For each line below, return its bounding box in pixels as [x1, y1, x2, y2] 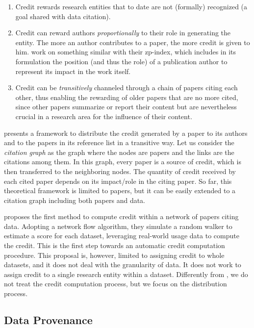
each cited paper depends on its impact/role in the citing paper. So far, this [4, 176, 232, 186]
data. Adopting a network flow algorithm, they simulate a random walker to [4, 221, 232, 231]
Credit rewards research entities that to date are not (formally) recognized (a [15, 1, 248, 11]
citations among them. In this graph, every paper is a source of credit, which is [4, 156, 241, 167]
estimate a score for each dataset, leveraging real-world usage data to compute [4, 230, 239, 241]
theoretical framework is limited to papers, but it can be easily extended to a [4, 185, 236, 196]
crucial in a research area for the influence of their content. [15, 111, 192, 121]
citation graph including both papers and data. [4, 195, 146, 205]
